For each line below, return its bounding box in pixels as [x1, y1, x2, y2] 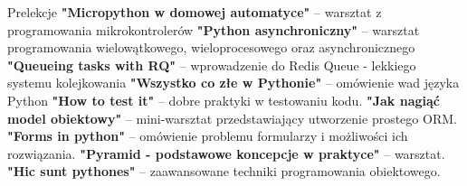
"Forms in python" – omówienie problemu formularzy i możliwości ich [7, 126, 408, 145]
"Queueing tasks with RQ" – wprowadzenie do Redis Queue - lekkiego [7, 55, 416, 74]
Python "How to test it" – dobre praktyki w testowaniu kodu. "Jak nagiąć [7, 90, 440, 109]
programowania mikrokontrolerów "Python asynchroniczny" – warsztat [7, 20, 420, 39]
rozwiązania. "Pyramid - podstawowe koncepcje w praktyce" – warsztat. [7, 144, 445, 163]
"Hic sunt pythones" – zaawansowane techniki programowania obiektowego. [7, 162, 441, 181]
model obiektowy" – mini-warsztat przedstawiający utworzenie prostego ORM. [7, 108, 457, 127]
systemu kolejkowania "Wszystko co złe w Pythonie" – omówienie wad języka [7, 73, 460, 92]
